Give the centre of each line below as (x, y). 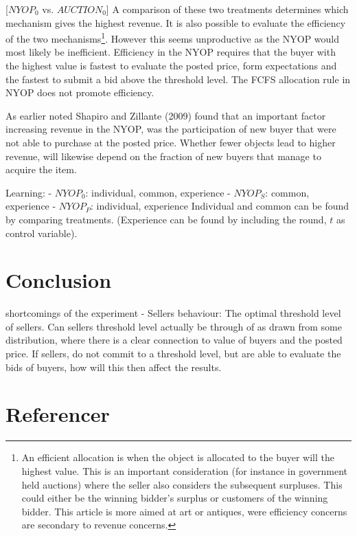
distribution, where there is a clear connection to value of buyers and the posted (174, 340)
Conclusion (59, 280)
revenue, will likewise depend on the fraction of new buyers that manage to (163, 156)
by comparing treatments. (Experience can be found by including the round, (166, 219)
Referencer (58, 414)
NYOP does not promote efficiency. (80, 92)
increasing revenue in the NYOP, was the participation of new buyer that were (171, 129)
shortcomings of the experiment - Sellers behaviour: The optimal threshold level (173, 313)
